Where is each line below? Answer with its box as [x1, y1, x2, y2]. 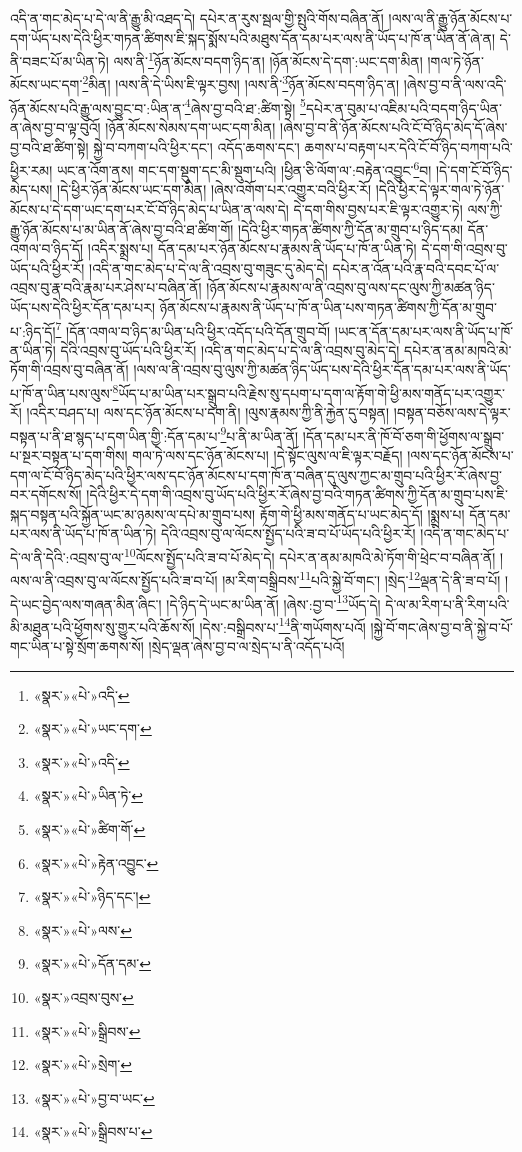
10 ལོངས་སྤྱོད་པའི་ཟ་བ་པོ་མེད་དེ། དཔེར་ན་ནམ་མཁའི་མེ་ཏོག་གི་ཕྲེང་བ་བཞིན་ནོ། [124, 544, 496, 567]
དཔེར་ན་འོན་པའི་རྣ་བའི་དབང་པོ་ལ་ [332, 257, 500, 278]
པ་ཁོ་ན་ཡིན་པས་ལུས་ [10, 382, 113, 403]
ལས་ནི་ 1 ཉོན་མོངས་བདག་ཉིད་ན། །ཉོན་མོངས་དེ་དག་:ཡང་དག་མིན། [113, 48, 423, 71]
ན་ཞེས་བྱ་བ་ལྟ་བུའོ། [10, 116, 101, 137]
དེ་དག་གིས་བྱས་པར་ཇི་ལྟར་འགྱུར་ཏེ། [293, 198, 463, 219]
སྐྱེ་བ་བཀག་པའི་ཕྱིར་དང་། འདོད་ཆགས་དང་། [93, 136, 300, 157]
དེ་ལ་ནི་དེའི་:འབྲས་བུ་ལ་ [10, 546, 124, 567]
